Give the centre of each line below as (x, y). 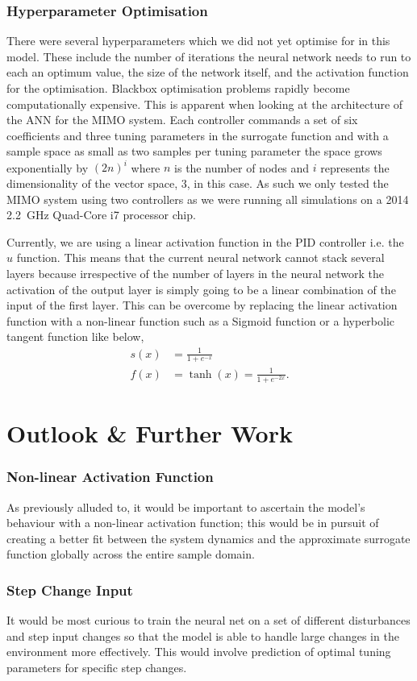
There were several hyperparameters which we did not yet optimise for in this (198, 41)
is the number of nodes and (242, 167)
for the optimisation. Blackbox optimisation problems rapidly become (178, 88)
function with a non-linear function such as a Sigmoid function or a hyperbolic (201, 320)
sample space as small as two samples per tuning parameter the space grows (194, 151)
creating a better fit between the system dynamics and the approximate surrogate (208, 538)
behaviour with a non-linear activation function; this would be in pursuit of (193, 523)
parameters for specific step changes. (97, 668)
